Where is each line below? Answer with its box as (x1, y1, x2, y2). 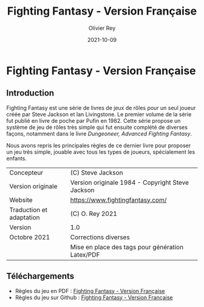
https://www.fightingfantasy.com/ (70, 196, 167, 204)
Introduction (6, 88, 55, 98)
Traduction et (9, 205, 47, 214)
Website (9, 196, 33, 204)
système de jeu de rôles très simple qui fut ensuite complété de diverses (6, 123, 188, 131)
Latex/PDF (70, 250, 100, 259)
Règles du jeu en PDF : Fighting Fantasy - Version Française (15, 287, 165, 294)
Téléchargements (6, 271, 75, 281)
